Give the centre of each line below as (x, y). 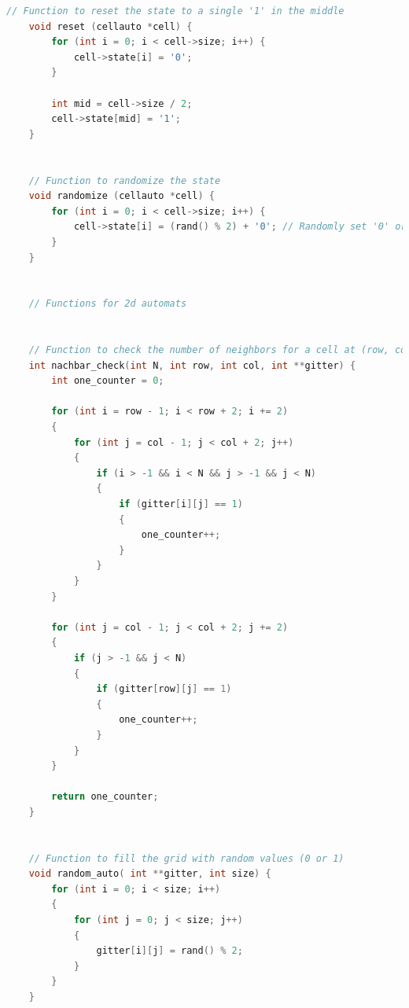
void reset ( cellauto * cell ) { (111, 26)
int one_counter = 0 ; (108, 381)
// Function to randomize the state (125, 180)
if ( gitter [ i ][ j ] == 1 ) (181, 504)
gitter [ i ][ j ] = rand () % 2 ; (169, 951)
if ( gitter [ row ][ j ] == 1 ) (164, 689)
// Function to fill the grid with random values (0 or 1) (186, 858)
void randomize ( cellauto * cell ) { (122, 196)
